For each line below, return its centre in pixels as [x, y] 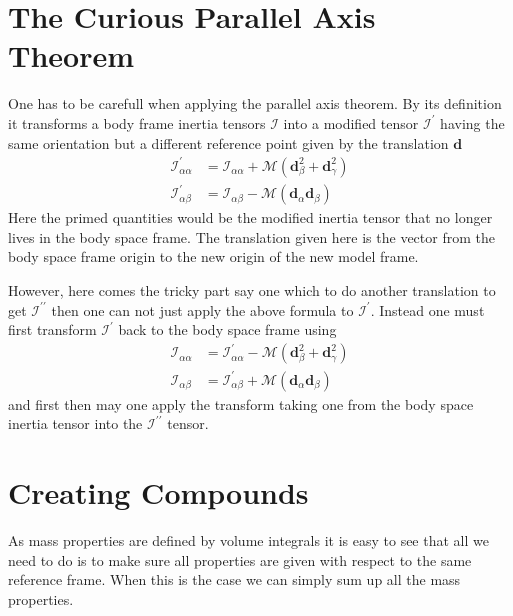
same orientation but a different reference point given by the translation [228, 142]
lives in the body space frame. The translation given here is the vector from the [251, 236]
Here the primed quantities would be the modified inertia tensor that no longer [250, 217]
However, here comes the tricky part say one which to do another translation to [252, 289]
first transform [52, 329]
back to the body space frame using [227, 329]
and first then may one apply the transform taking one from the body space [241, 403]
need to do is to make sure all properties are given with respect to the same [240, 559]
